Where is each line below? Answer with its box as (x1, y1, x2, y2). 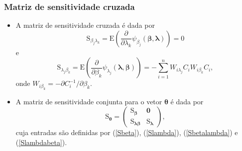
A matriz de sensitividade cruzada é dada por (15, 20, 155, 30)
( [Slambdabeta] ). (15, 137, 67, 147)
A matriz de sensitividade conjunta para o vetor (15, 96, 162, 106)
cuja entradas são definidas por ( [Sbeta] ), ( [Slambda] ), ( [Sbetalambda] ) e (15, 127, 238, 138)
